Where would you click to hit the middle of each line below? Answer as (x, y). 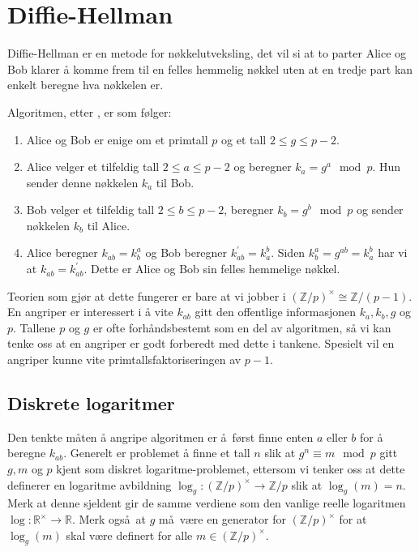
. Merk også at (109, 519)
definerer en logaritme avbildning (90, 484)
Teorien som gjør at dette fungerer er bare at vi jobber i (147, 295)
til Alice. (109, 225)
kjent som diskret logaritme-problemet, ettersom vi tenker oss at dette (231, 469)
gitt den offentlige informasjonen (275, 312)
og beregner (263, 167)
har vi (393, 252)
